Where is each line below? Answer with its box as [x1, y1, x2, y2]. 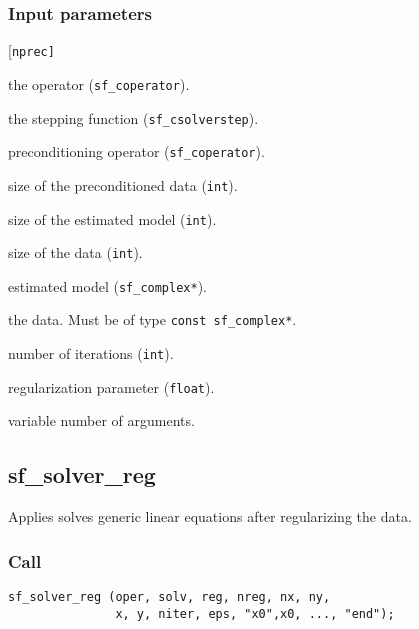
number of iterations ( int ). [8, 343, 174, 364]
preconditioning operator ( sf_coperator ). [8, 141, 265, 162]
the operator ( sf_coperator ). [8, 73, 190, 94]
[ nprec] [8, 40, 55, 61]
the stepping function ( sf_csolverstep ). [8, 107, 259, 128]
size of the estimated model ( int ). [8, 208, 217, 229]
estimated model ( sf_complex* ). [8, 275, 207, 296]
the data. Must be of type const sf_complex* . [8, 309, 297, 330]
